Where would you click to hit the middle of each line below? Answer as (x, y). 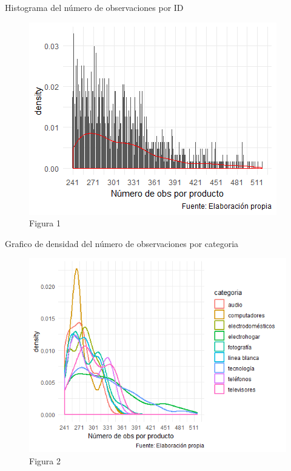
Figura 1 (45, 223)
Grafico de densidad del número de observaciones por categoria (122, 243)
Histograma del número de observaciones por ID (94, 7)
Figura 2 (45, 460)
